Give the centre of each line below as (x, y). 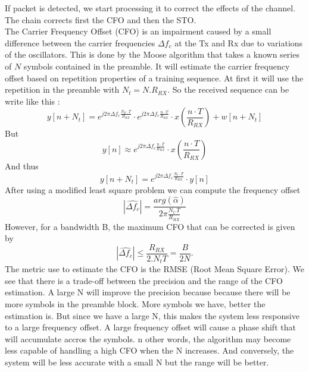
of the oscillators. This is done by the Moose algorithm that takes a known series (152, 54)
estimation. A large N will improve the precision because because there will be (148, 292)
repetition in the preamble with (62, 89)
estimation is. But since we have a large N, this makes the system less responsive (152, 315)
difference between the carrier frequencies (80, 42)
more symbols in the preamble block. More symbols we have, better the (135, 304)
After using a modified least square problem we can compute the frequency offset (153, 189)
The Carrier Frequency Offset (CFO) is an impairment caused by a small (138, 31)
